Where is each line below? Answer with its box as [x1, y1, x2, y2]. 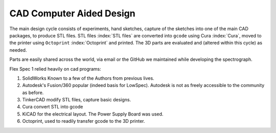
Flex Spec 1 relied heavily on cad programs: [9, 65, 102, 72]
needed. [9, 47, 27, 53]
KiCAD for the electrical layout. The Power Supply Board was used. [22, 110, 164, 117]
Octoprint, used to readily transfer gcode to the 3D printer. [22, 118, 145, 124]
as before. [22, 90, 44, 96]
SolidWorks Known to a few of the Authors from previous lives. [22, 75, 154, 81]
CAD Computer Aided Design [9, 8, 135, 19]
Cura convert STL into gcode [22, 104, 83, 110]
